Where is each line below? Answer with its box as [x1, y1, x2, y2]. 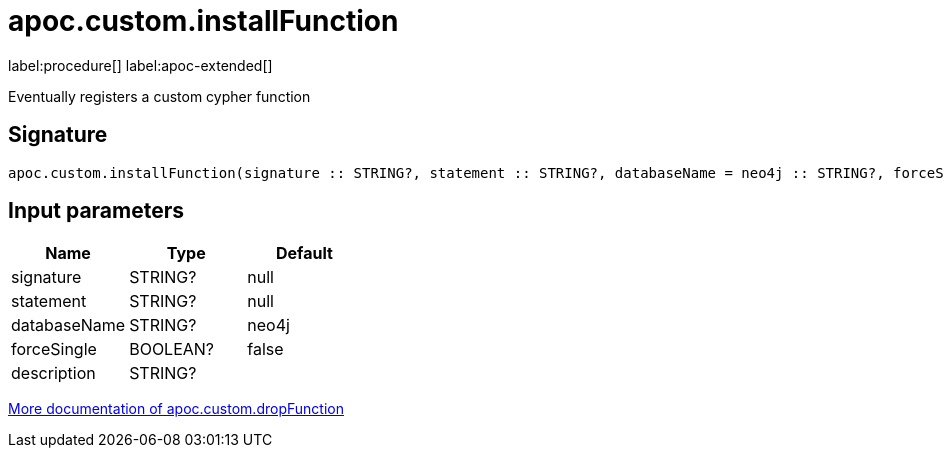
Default [276, 243, 333, 264]
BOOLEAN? [129, 339, 215, 360]
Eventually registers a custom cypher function [8, 87, 311, 105]
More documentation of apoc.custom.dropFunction [8, 400, 344, 418]
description [11, 363, 96, 384]
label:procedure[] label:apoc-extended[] [8, 56, 273, 74]
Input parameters [8, 198, 185, 224]
